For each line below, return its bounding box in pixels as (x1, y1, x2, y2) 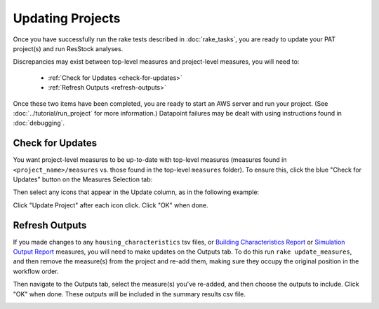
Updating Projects (13, 11, 121, 26)
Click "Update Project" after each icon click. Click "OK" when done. (13, 200, 208, 210)
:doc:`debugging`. (13, 119, 65, 128)
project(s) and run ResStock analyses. (13, 44, 124, 53)
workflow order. (13, 267, 59, 275)
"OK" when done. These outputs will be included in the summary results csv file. (13, 289, 246, 298)
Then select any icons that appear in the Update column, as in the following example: (13, 188, 260, 196)
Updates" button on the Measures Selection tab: (13, 175, 153, 184)
